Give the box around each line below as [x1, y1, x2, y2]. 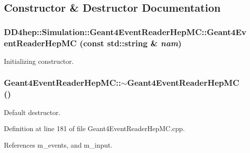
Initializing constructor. [4, 56, 74, 66]
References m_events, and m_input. [4, 139, 113, 150]
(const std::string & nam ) [80, 37, 182, 49]
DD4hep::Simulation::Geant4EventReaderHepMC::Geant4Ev [4, 25, 247, 38]
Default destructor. [4, 107, 61, 117]
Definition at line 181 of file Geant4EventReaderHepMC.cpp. [4, 123, 185, 134]
